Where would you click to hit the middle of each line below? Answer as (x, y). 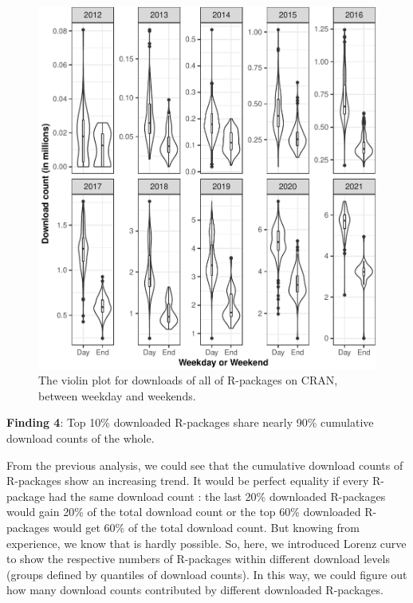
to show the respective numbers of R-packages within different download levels (198, 559)
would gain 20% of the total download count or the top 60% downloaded (184, 512)
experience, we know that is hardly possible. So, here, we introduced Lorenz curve (206, 543)
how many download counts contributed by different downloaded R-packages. (195, 590)
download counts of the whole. (81, 438)
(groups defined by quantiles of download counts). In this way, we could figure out (207, 574)
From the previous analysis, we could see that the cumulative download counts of (205, 465)
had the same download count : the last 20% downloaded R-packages (217, 496)
